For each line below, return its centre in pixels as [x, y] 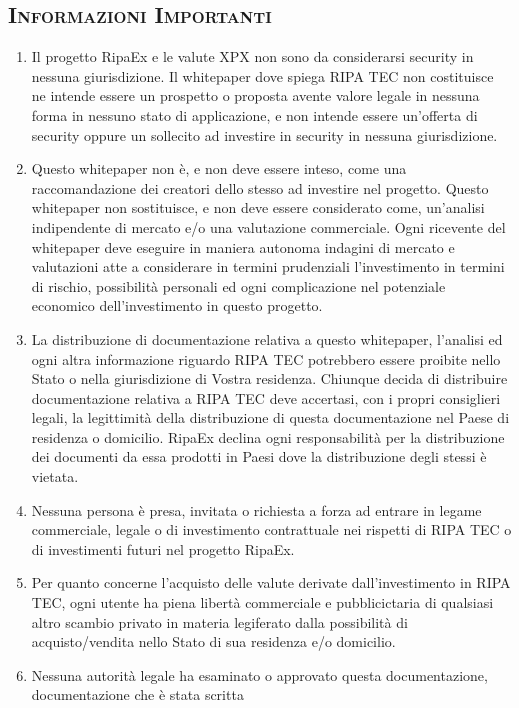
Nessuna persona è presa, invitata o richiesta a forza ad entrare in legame [256, 509]
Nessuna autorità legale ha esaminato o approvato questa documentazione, [259, 674]
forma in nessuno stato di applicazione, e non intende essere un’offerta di [254, 114]
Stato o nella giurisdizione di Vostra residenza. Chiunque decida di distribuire [269, 378]
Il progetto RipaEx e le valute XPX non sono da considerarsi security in [252, 56]
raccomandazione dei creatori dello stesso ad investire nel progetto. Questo [260, 187]
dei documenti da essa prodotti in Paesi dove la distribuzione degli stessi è [259, 456]
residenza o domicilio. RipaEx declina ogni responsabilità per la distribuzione [268, 436]
